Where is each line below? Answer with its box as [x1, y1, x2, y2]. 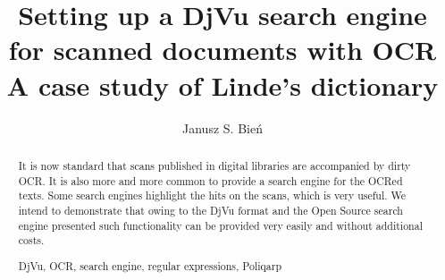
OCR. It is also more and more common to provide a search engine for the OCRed [18, 173, 403, 188]
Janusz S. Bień [182, 118, 263, 137]
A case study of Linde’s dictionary [6, 66, 439, 103]
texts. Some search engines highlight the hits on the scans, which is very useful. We [18, 188, 407, 203]
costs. [18, 233, 45, 248]
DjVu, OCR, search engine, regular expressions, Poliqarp [18, 258, 282, 273]
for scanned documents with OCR [8, 31, 437, 68]
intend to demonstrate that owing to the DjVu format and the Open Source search [18, 202, 403, 217]
